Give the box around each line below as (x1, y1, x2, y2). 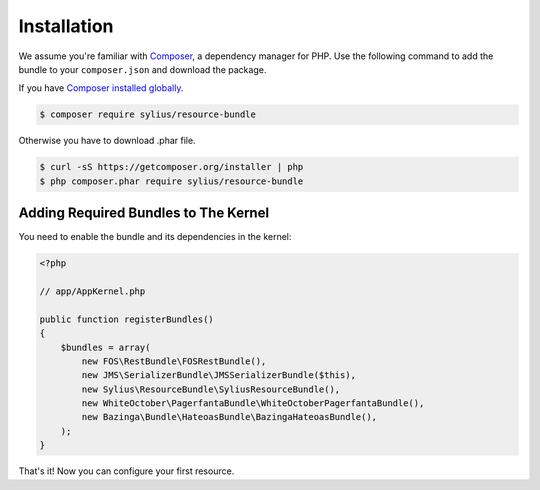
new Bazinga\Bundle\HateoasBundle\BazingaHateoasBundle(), (81, 411, 378, 423)
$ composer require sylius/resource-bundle (39, 109, 257, 120)
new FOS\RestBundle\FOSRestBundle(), (81, 355, 267, 367)
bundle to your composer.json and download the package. (18, 63, 267, 75)
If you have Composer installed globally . (18, 82, 184, 94)
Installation (18, 15, 114, 37)
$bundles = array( (60, 341, 151, 353)
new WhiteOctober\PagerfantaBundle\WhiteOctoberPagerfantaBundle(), (81, 398, 425, 409)
